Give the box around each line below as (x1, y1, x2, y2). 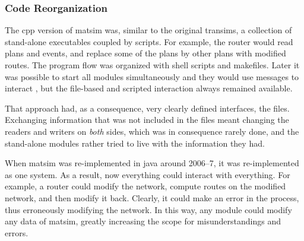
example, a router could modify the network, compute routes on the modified (5, 180, 286, 192)
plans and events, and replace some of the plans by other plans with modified (5, 47, 286, 59)
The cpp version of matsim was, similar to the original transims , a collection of (5, 24, 292, 36)
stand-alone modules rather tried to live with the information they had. (5, 137, 265, 149)
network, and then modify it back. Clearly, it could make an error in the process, (5, 191, 299, 204)
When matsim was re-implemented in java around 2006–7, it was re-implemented (5, 157, 299, 169)
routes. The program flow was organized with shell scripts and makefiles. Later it (5, 59, 300, 71)
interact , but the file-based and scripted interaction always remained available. (5, 82, 293, 94)
